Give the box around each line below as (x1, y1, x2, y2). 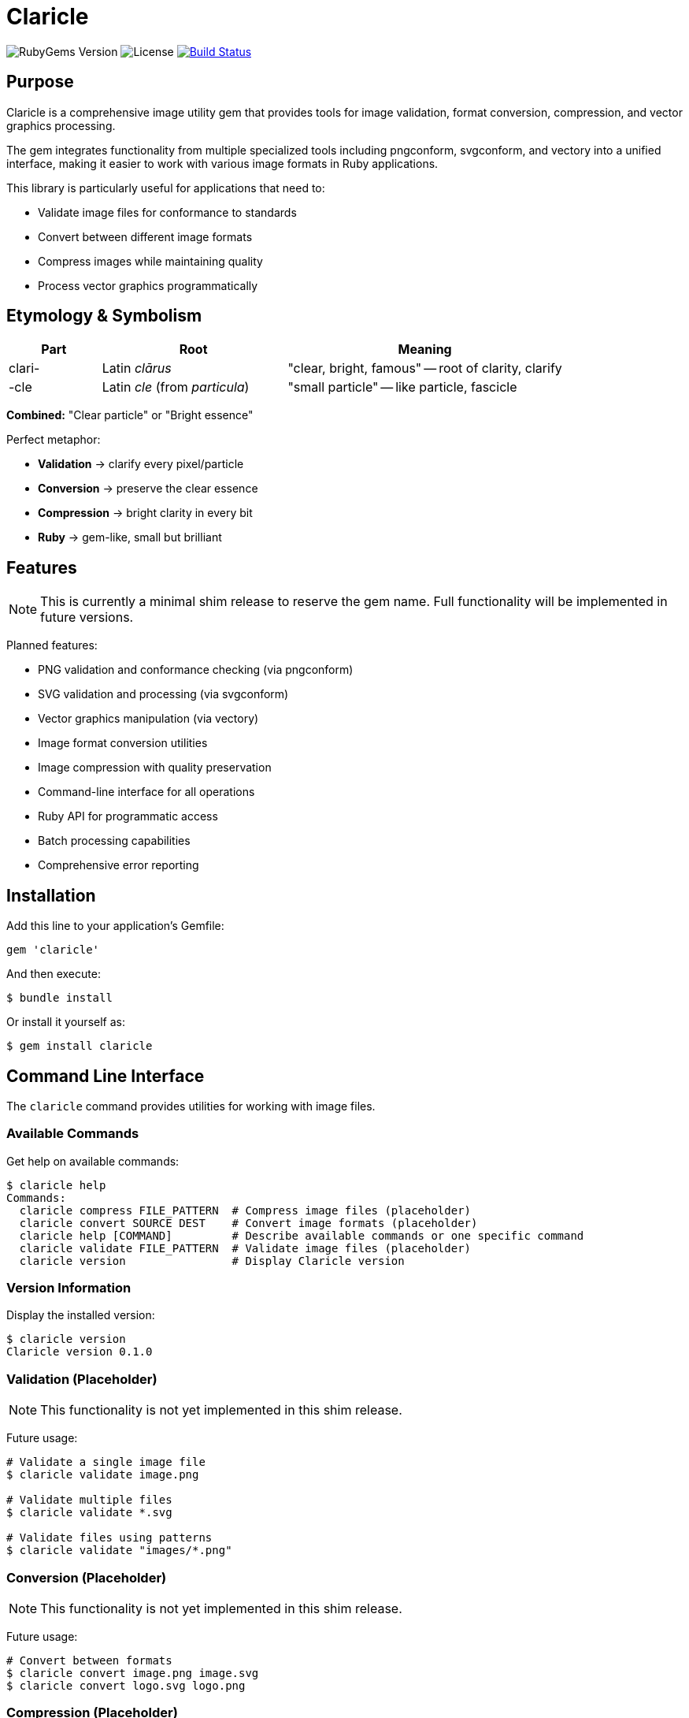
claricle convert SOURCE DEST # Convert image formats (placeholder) (19, 1216, 478, 1229)
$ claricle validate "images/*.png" (6, 1544, 232, 1557)
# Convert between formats (6, 1653, 172, 1667)
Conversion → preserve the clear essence (38, 482, 258, 496)
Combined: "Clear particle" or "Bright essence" (6, 408, 254, 422)
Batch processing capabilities (38, 834, 191, 848)
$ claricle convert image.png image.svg (6, 1666, 259, 1679)
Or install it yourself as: (6, 1015, 125, 1029)
